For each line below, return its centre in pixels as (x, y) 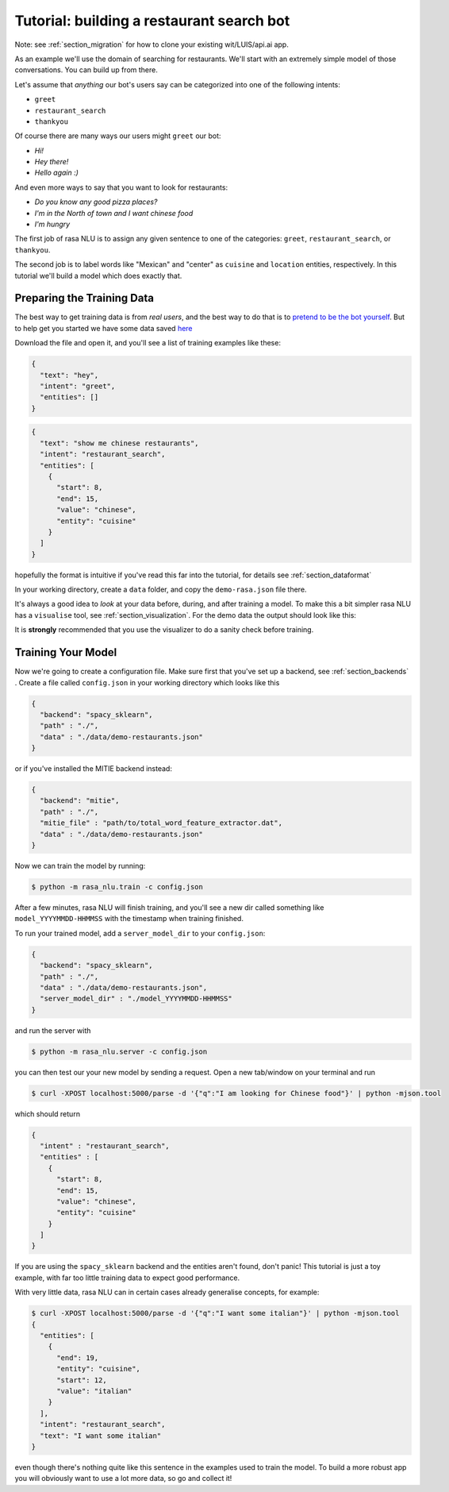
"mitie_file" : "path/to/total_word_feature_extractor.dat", (161, 823)
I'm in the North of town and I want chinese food (114, 213)
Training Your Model (66, 652)
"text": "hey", (69, 375)
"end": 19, (78, 1357)
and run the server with (53, 1030)
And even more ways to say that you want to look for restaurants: (121, 187)
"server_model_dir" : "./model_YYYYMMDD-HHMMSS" (136, 999)
